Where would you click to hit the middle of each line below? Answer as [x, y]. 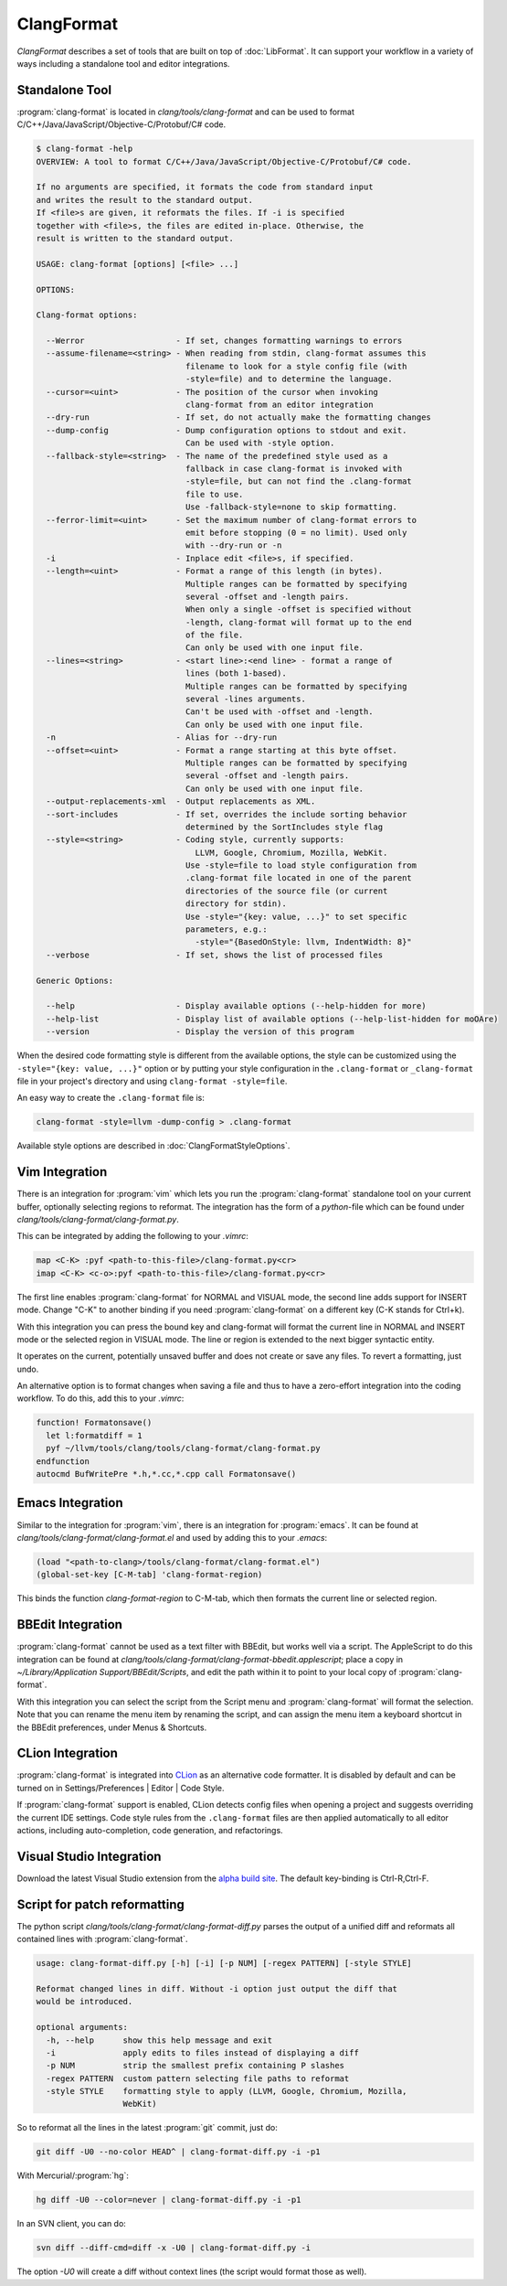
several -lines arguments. [245, 699]
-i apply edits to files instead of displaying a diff [203, 2052]
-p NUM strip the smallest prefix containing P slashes [195, 2066]
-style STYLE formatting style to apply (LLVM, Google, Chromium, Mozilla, [227, 2091]
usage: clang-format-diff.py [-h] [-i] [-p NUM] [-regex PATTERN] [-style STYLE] [224, 1963]
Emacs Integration [70, 1503]
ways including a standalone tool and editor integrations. [123, 63]
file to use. [214, 494]
